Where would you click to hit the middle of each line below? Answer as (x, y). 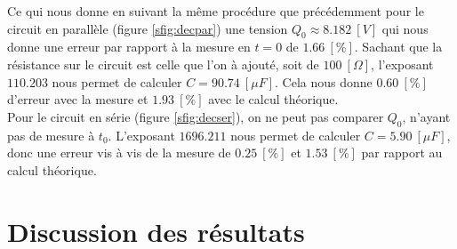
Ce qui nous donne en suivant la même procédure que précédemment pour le (216, 11)
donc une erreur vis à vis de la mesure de (119, 153)
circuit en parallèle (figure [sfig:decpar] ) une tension (148, 28)
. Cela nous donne (324, 81)
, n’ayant (426, 116)
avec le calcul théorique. (273, 99)
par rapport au (402, 153)
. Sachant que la (398, 47)
